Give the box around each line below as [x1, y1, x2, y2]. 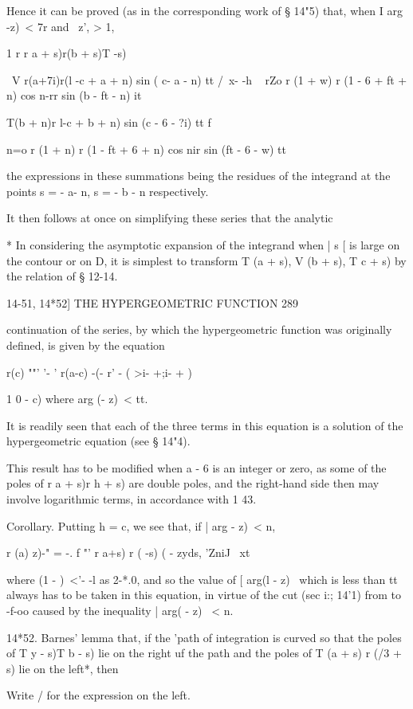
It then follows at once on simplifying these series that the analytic [6, 210, 333, 226]
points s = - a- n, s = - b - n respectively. [6, 182, 209, 199]
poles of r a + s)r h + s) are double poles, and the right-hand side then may [6, 475, 380, 492]
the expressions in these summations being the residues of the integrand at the [6, 167, 391, 184]
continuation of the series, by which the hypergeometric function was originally [6, 321, 392, 338]
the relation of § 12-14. [6, 268, 118, 284]
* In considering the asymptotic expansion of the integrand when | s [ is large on [6, 236, 400, 253]
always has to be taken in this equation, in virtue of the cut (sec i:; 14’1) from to [6, 586, 402, 603]
